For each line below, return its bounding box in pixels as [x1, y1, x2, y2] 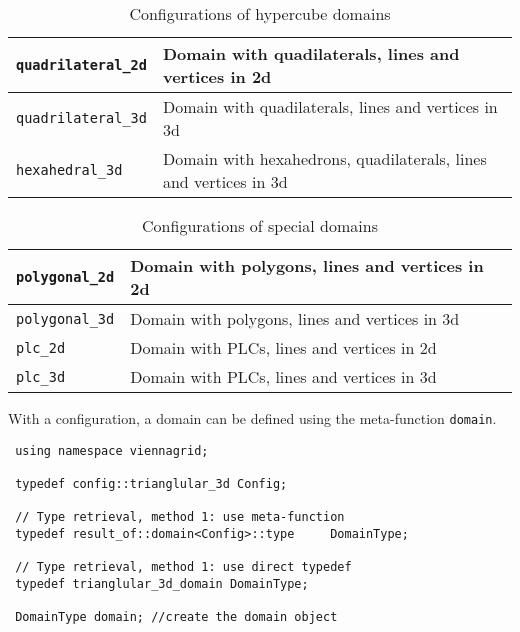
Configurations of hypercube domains [129, 2, 391, 25]
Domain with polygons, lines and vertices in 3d [130, 307, 460, 330]
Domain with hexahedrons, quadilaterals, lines [162, 147, 487, 170]
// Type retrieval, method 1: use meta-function [15, 510, 345, 525]
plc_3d [16, 368, 66, 385]
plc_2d [16, 339, 66, 356]
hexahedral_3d [16, 162, 123, 178]
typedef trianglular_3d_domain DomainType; [15, 576, 309, 591]
